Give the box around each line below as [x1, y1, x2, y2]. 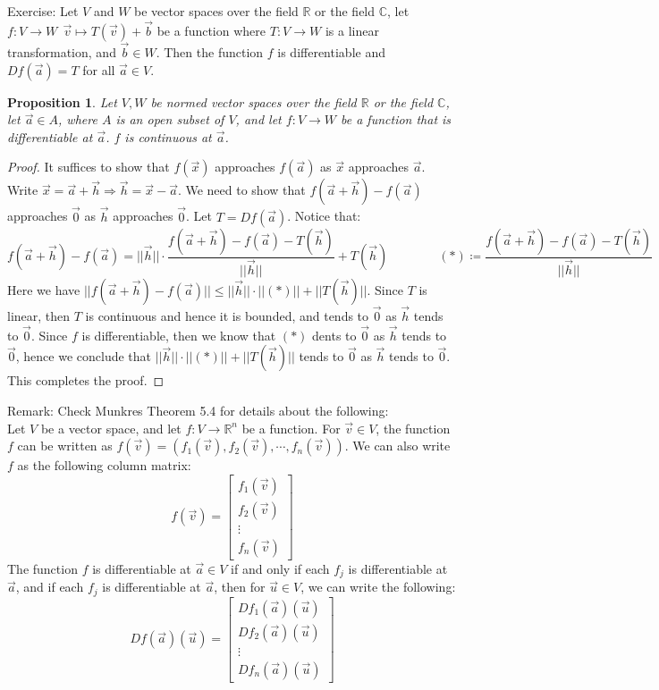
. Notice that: [287, 206, 361, 225]
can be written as [17, 436, 113, 455]
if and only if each [231, 559, 330, 577]
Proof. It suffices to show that [7, 157, 170, 176]
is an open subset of [115, 110, 224, 129]
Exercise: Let [7, 2, 79, 20]
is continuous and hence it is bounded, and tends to [85, 306, 369, 324]
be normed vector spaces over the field [150, 92, 357, 111]
